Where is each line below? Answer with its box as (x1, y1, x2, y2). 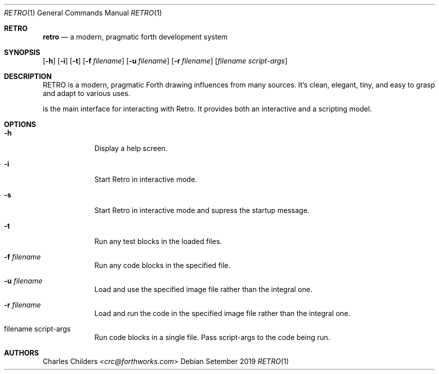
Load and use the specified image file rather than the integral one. (94, 285, 313, 293)
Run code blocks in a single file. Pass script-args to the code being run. (94, 333, 330, 341)
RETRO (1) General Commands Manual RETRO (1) (4, 8, 162, 17)
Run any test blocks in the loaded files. (94, 237, 222, 245)
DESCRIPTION (4, 72, 52, 80)
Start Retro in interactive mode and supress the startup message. (94, 206, 310, 214)
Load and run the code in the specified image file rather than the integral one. (94, 309, 350, 317)
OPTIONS (4, 120, 36, 128)
